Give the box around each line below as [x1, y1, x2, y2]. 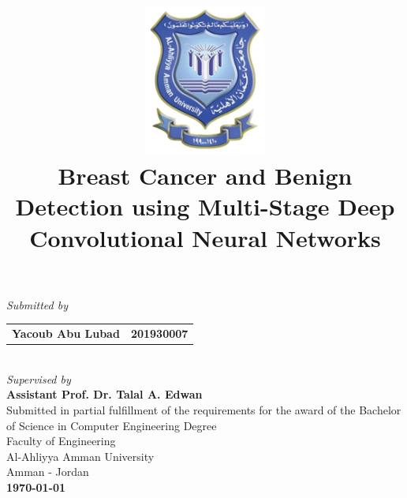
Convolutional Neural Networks [29, 221, 381, 253]
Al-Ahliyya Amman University [6, 447, 155, 464]
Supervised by [6, 370, 71, 387]
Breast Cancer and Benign [58, 159, 353, 192]
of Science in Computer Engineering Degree [6, 417, 217, 433]
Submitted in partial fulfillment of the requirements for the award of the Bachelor [6, 402, 401, 418]
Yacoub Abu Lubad [12, 325, 120, 342]
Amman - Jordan [6, 463, 89, 480]
